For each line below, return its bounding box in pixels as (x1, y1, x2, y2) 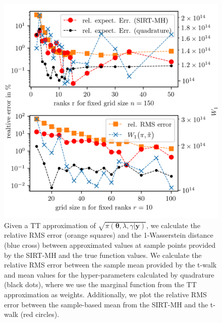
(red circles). (20, 309, 60, 319)
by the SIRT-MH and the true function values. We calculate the (4, 249, 202, 260)
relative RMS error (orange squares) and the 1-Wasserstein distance (4, 230, 213, 240)
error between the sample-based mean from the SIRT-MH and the (4, 299, 208, 309)
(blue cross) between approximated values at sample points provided (4, 239, 215, 250)
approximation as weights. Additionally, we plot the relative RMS (4, 289, 207, 299)
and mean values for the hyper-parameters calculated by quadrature (4, 269, 214, 280)
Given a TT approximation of (4, 220, 96, 230)
